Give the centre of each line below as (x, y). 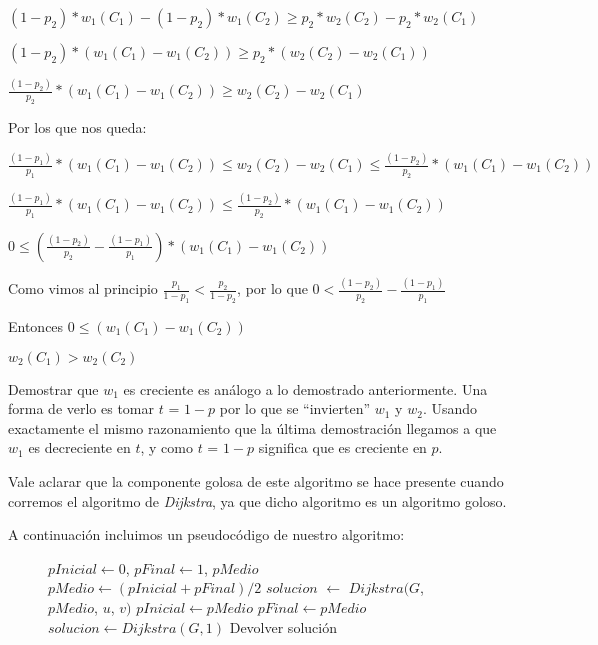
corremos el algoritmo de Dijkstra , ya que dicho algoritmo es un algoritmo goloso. (257, 500)
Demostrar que (53, 388)
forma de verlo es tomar (81, 408)
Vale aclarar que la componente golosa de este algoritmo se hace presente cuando (256, 480)
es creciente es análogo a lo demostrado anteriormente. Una (305, 388)
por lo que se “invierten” (295, 408)
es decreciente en (79, 447)
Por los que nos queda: (77, 127)
